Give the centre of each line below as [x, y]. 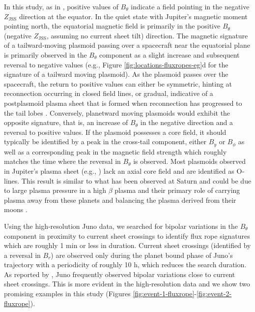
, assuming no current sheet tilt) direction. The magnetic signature [147, 35]
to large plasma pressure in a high [55, 190]
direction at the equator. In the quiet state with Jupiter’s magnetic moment [133, 16]
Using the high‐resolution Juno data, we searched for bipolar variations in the [121, 226]
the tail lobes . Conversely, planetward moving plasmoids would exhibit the [117, 112]
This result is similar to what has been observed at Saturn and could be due [136, 180]
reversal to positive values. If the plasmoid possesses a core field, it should [115, 132]
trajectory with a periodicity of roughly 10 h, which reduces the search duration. [125, 265]
